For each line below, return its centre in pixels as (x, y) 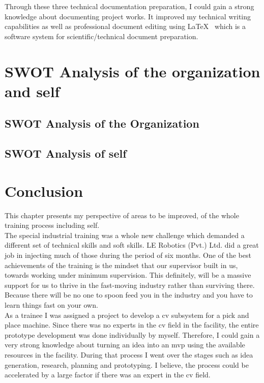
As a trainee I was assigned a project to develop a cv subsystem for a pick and (127, 315)
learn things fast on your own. (51, 304)
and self (32, 91)
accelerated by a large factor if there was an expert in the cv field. (108, 375)
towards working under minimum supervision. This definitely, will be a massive (128, 275)
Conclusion (44, 190)
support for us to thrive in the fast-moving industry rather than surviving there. (130, 285)
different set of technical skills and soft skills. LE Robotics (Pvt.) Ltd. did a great (132, 245)
